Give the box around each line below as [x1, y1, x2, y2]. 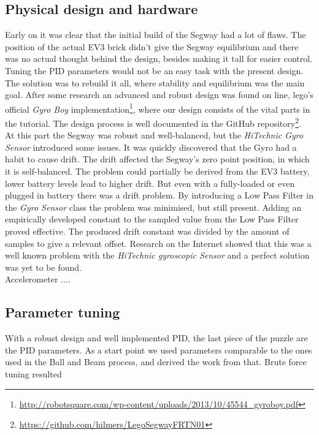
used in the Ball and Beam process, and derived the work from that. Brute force [5, 355, 307, 368]
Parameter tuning [5, 303, 120, 322]
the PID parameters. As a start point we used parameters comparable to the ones [5, 343, 312, 356]
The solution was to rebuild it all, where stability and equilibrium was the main [5, 76, 305, 89]
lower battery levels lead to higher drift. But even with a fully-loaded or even [5, 176, 295, 189]
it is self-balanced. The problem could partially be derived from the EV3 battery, [5, 165, 310, 178]
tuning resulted [5, 367, 62, 380]
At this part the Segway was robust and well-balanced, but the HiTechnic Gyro [5, 129, 304, 142]
